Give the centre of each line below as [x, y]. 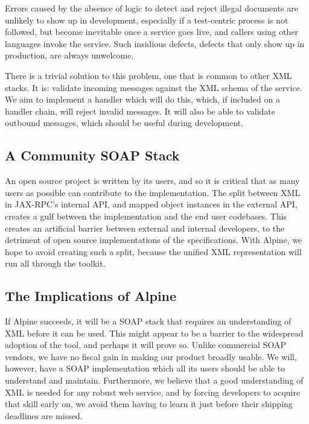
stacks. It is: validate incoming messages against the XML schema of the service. [154, 87]
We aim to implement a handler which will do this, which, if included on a [142, 99]
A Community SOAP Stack [92, 155]
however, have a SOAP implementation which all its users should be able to [145, 368]
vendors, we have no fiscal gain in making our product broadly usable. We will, [151, 356]
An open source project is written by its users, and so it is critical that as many [152, 181]
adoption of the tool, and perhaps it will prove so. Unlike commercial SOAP [145, 345]
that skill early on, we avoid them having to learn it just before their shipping [149, 404]
